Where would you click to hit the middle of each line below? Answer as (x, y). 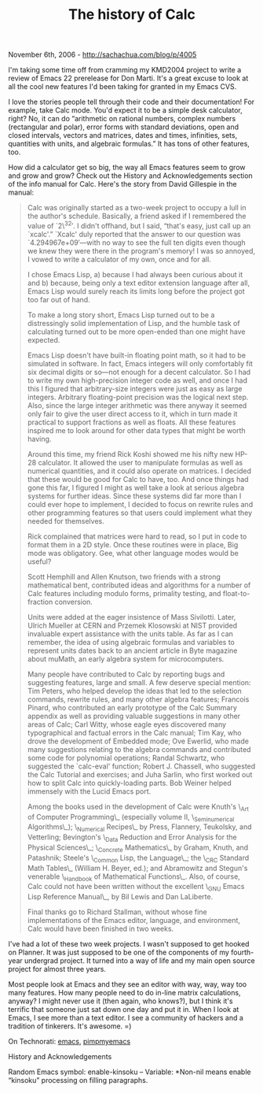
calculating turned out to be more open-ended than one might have (136, 332)
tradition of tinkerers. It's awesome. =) (70, 1026)
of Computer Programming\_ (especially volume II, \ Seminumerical (131, 818)
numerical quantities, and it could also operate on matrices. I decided (139, 471)
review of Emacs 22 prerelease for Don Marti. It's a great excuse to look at (128, 78)
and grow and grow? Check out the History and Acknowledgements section (130, 176)
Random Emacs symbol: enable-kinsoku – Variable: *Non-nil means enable (130, 1072)
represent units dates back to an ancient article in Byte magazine (132, 650)
